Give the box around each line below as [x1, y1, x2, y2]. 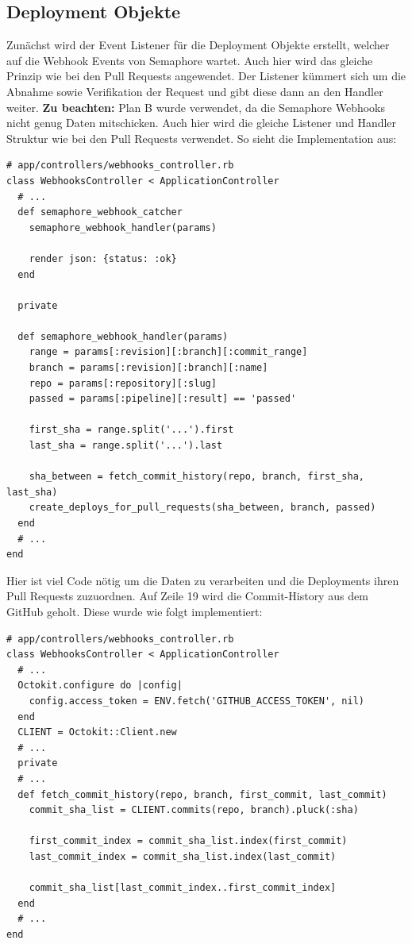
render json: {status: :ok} [29, 252, 177, 264]
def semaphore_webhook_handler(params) [17, 330, 229, 342]
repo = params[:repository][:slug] [29, 377, 217, 389]
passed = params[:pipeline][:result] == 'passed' [29, 393, 297, 405]
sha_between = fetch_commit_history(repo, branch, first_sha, [29, 471, 365, 483]
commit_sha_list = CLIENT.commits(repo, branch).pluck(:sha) [29, 804, 359, 816]
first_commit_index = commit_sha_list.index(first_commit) [29, 835, 348, 847]
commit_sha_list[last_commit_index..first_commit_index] [29, 882, 337, 894]
